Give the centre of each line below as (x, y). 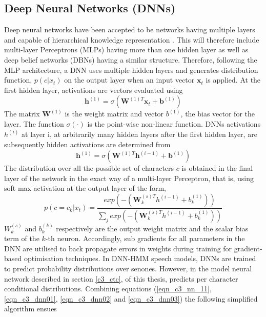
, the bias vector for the (218, 114)
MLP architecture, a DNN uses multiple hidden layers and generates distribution (131, 70)
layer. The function (34, 123)
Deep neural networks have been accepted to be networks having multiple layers (130, 29)
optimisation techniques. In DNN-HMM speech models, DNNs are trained (140, 258)
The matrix (22, 114)
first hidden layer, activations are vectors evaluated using (94, 90)
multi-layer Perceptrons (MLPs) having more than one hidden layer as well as (126, 49)
